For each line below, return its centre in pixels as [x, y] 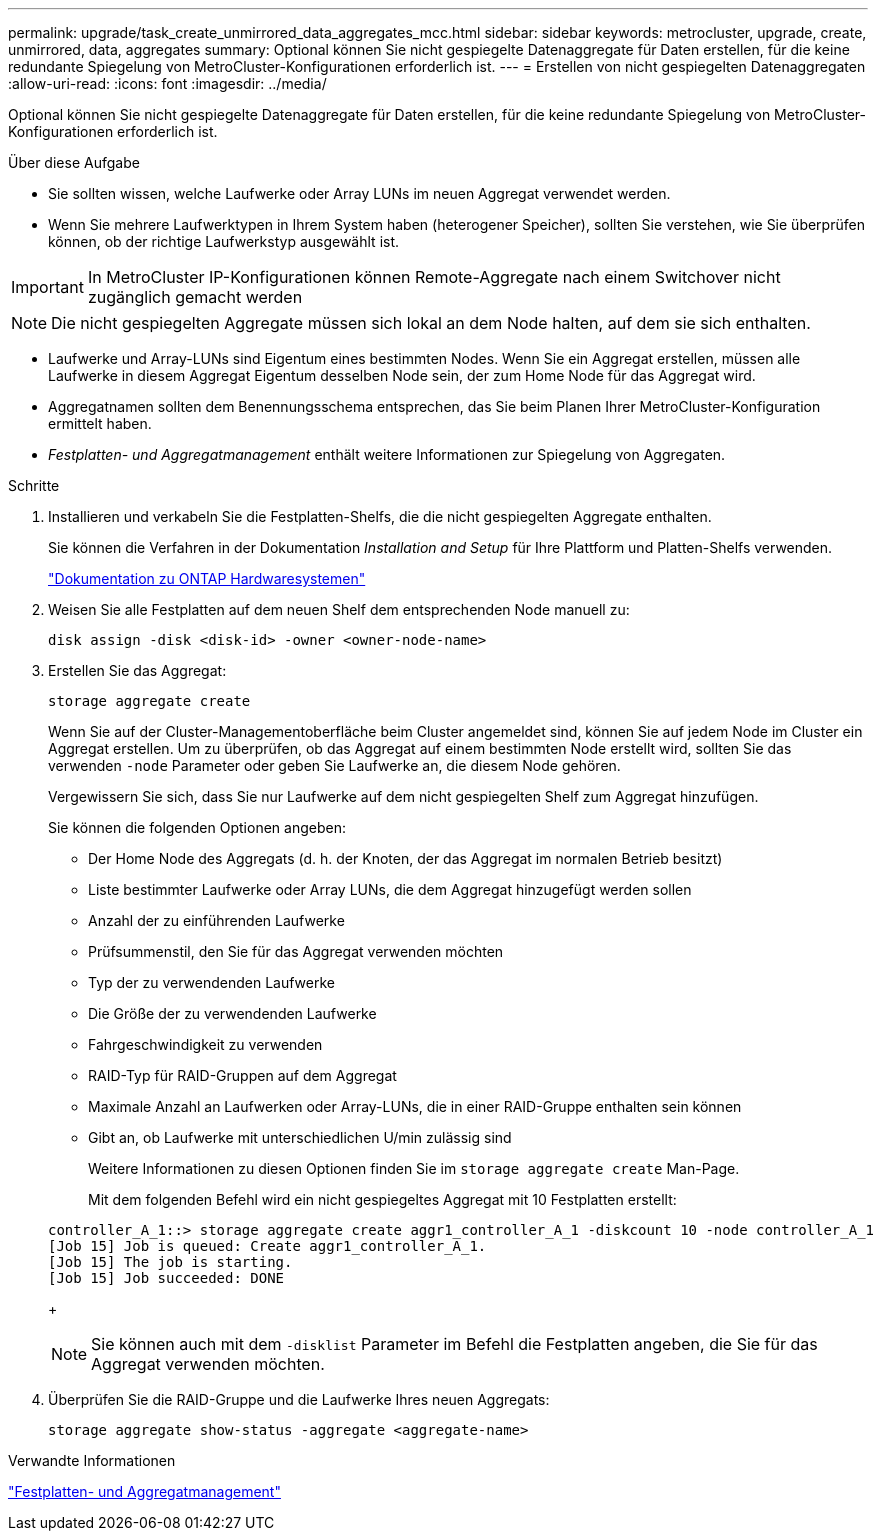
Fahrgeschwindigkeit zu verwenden [205, 1044]
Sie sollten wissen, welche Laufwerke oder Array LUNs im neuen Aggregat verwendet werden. [359, 193]
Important [47, 287]
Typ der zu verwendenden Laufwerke [211, 982]
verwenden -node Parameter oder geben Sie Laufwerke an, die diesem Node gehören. [334, 765]
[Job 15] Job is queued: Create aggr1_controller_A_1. [267, 1246]
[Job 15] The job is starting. [170, 1262]
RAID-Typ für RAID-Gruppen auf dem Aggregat [242, 1075]
